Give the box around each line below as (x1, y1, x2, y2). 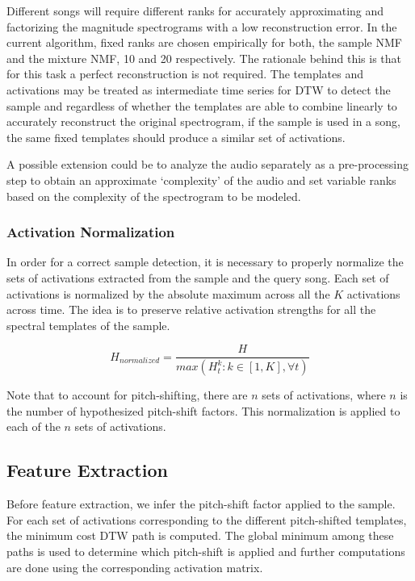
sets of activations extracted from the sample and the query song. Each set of (6, 269, 389, 286)
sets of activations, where (262, 387, 386, 403)
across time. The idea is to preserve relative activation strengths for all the (6, 301, 376, 318)
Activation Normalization (6, 222, 175, 242)
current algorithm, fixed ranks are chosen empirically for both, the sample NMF (6, 34, 402, 51)
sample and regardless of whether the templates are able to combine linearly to (6, 97, 397, 114)
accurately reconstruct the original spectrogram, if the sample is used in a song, (6, 113, 400, 130)
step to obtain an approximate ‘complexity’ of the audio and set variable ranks (6, 171, 396, 188)
